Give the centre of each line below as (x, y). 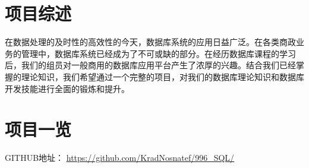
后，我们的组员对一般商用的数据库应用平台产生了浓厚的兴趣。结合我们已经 (150, 65)
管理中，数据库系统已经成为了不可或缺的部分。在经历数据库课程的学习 (158, 53)
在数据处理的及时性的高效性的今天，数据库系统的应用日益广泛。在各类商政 (150, 42)
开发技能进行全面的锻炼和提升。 (67, 88)
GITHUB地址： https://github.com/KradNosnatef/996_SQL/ (120, 158)
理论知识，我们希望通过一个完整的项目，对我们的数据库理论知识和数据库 (163, 76)
